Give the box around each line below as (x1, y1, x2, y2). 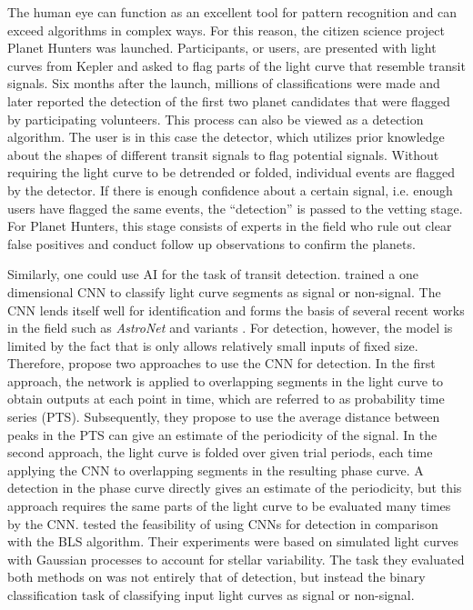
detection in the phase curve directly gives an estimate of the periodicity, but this (7, 478, 462, 497)
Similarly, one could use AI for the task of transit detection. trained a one (7, 265, 418, 284)
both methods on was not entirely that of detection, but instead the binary (7, 567, 426, 586)
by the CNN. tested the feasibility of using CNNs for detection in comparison (7, 514, 438, 533)
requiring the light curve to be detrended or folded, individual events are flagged (7, 163, 455, 182)
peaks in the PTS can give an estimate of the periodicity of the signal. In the (7, 425, 438, 444)
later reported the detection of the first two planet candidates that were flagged (7, 91, 450, 110)
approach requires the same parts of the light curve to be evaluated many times (7, 496, 451, 515)
